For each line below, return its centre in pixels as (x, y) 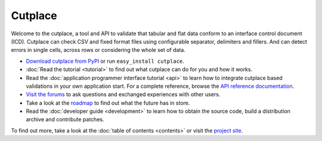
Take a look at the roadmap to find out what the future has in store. (108, 103)
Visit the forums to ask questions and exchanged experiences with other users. (123, 94)
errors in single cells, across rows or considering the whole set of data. (98, 50)
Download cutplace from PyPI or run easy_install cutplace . (105, 61)
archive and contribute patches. (65, 119)
